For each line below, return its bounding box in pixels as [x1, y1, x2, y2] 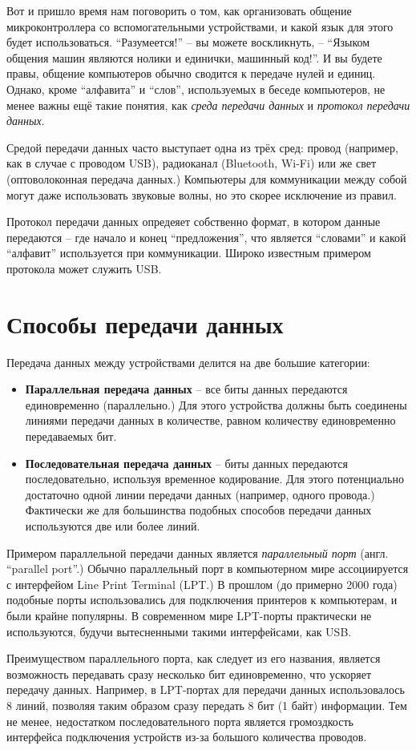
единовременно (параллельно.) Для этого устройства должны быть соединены [25, 396, 407, 413]
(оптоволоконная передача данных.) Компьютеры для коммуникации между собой [6, 170, 407, 187]
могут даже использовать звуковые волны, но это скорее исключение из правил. [6, 186, 397, 203]
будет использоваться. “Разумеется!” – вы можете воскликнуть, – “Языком [6, 34, 370, 50]
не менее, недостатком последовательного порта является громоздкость [6, 712, 353, 729]
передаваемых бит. [25, 428, 117, 444]
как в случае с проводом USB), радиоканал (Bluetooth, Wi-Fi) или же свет [6, 155, 377, 171]
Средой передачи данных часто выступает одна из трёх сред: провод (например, [6, 139, 398, 155]
